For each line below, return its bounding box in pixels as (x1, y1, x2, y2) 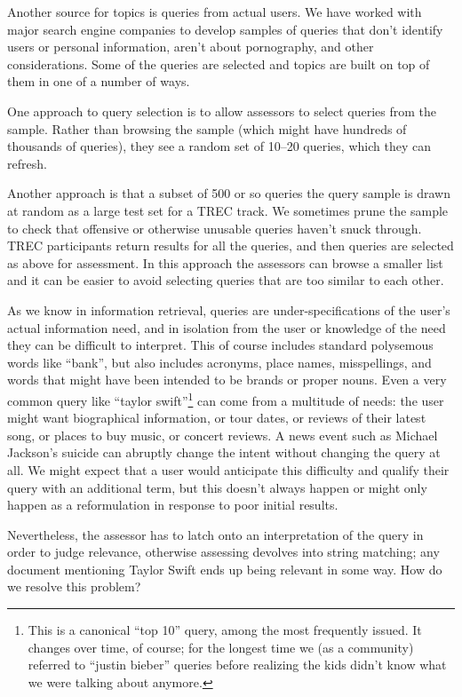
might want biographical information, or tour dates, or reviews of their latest (7, 408, 426, 427)
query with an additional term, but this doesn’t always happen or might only (7, 478, 427, 496)
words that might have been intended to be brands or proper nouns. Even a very (7, 370, 447, 389)
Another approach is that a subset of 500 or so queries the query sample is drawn (7, 184, 450, 202)
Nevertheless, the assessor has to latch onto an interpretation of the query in (7, 525, 424, 543)
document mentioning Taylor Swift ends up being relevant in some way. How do (7, 559, 442, 578)
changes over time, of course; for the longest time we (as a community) (28, 638, 414, 656)
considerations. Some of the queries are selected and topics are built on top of (7, 54, 430, 73)
